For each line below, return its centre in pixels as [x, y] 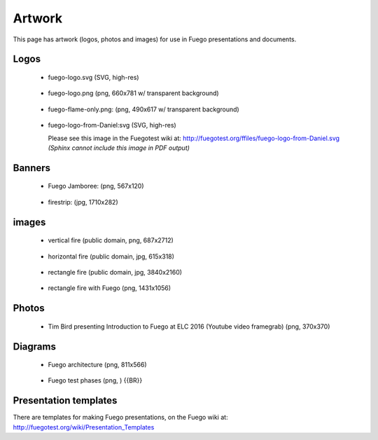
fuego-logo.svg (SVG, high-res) [93, 77]
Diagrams [34, 346]
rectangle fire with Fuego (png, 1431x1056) [110, 288]
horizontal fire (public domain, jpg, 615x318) [111, 256]
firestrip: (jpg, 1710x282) [83, 202]
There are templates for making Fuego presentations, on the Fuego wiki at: [120, 418]
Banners [32, 168]
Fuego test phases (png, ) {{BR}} [95, 380]
